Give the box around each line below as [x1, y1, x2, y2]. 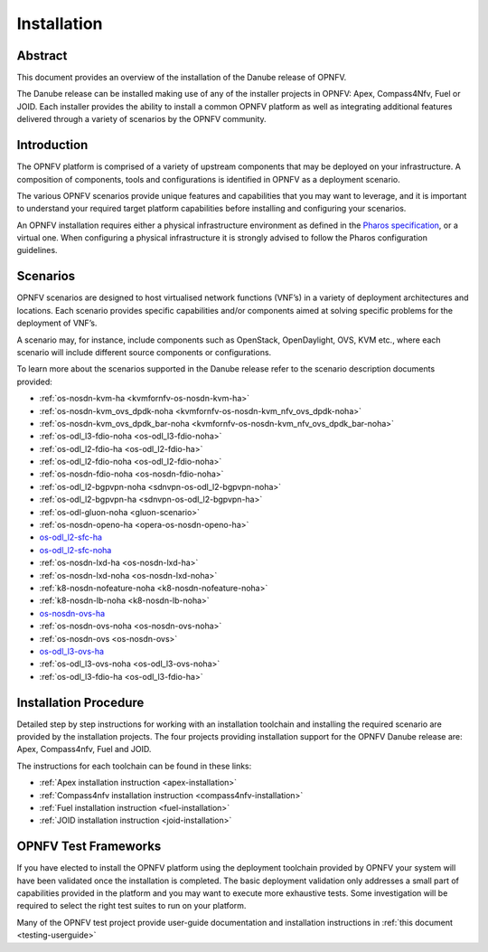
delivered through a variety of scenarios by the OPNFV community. [16, 114, 267, 125]
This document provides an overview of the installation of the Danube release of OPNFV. [16, 72, 347, 83]
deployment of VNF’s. [16, 317, 98, 329]
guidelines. [16, 245, 58, 256]
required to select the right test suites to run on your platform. [16, 900, 247, 911]
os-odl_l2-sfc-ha [39, 532, 103, 542]
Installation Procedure [16, 694, 145, 710]
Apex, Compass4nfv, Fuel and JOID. [16, 744, 152, 755]
